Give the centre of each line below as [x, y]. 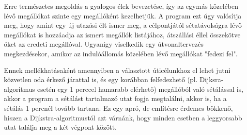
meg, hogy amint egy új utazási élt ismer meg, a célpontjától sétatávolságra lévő [123, 25]
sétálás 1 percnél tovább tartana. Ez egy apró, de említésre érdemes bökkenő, [118, 108]
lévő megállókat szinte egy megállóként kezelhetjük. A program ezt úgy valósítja [123, 15]
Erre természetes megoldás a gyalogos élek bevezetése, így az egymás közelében [121, 6]
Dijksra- [212, 79]
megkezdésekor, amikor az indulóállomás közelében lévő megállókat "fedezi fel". [121, 53]
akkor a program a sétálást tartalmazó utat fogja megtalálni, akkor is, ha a [115, 98]
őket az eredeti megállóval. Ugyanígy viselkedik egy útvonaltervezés [104, 44]
